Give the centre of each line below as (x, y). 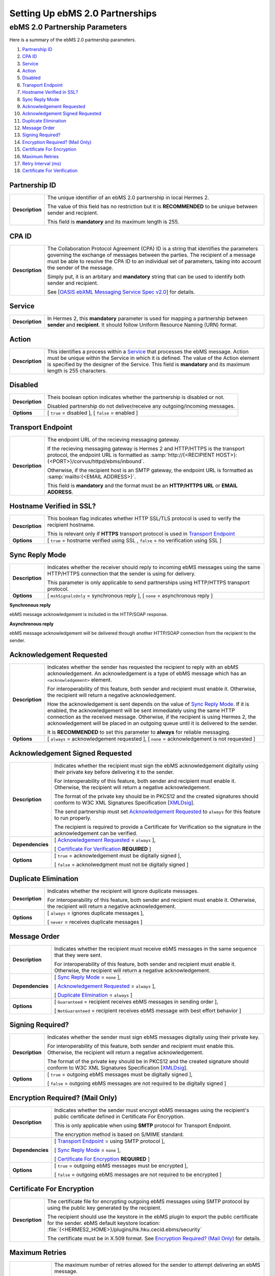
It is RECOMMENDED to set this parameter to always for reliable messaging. (139, 732)
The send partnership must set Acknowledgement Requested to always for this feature (157, 812)
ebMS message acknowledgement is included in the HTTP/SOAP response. (89, 615)
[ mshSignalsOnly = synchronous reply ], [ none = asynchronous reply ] (130, 596)
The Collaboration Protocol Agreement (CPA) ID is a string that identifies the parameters (153, 249)
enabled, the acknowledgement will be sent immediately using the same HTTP (141, 710)
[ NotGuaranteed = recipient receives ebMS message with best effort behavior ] (148, 1011)
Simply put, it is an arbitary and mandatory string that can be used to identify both (146, 277)
